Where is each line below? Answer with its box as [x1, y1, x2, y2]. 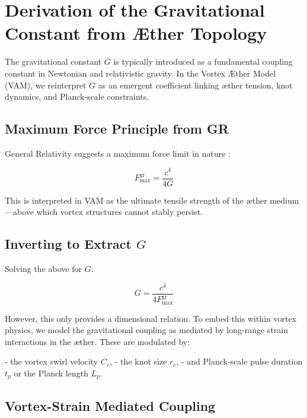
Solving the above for [5, 262, 82, 275]
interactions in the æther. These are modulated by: [5, 335, 190, 347]
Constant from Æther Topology [5, 21, 267, 45]
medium [270, 194, 299, 206]
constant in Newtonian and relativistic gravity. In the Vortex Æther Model [5, 66, 276, 79]
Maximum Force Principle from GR [5, 119, 229, 138]
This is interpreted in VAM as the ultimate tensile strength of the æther [5, 194, 267, 206]
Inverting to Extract [5, 235, 132, 253]
